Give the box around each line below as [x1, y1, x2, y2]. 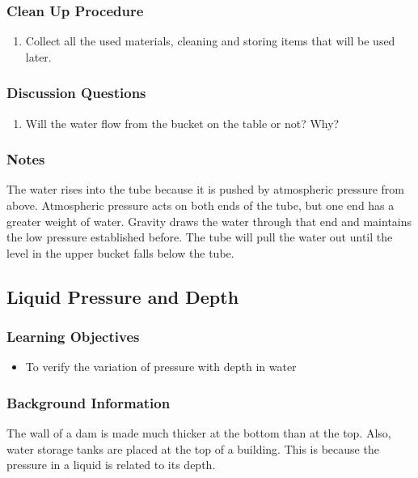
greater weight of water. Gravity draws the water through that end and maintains [6, 212, 412, 229]
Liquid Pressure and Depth [6, 284, 239, 309]
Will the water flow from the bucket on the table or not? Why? [25, 114, 340, 131]
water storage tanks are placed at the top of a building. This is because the [6, 440, 379, 457]
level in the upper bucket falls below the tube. [6, 244, 234, 261]
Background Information [6, 392, 171, 412]
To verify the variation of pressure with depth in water [25, 358, 297, 375]
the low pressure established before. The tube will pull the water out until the [6, 228, 393, 245]
